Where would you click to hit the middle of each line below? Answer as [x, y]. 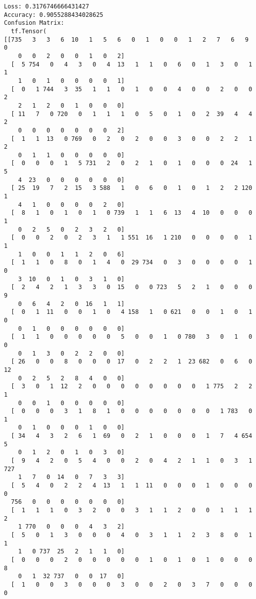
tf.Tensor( [29, 31]
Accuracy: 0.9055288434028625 [54, 15]
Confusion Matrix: [34, 23]
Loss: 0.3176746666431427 [47, 6]
